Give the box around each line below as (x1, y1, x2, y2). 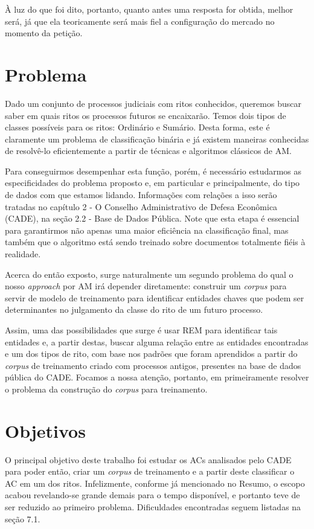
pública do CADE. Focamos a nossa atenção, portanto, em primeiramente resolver (5, 371, 309, 383)
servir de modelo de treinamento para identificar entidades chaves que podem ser (5, 291, 304, 304)
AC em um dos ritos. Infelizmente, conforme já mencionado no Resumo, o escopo (5, 476, 305, 489)
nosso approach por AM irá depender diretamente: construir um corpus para (5, 280, 287, 292)
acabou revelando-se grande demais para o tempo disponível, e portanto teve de (5, 489, 300, 501)
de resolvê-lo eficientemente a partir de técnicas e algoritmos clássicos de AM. (5, 144, 292, 157)
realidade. (5, 248, 41, 260)
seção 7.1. (5, 512, 40, 525)
